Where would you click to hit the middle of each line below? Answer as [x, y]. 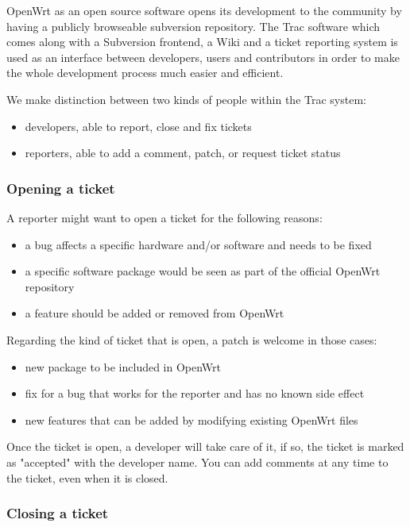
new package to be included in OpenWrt [123, 366]
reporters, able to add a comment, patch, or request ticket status [183, 153]
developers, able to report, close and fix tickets [138, 126]
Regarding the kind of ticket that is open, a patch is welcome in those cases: [192, 339]
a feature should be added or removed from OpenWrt [155, 313]
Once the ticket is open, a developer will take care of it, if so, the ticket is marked [205, 446]
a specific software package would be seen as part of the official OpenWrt [203, 271]
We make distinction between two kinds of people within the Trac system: [186, 99]
